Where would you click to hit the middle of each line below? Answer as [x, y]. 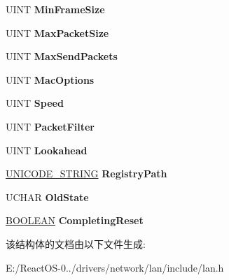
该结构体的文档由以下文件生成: [76, 243]
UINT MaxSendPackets [62, 56]
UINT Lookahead [47, 150]
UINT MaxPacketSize [57, 32]
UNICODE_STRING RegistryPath [86, 174]
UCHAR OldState [47, 197]
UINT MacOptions [50, 79]
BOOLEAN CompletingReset [75, 220]
